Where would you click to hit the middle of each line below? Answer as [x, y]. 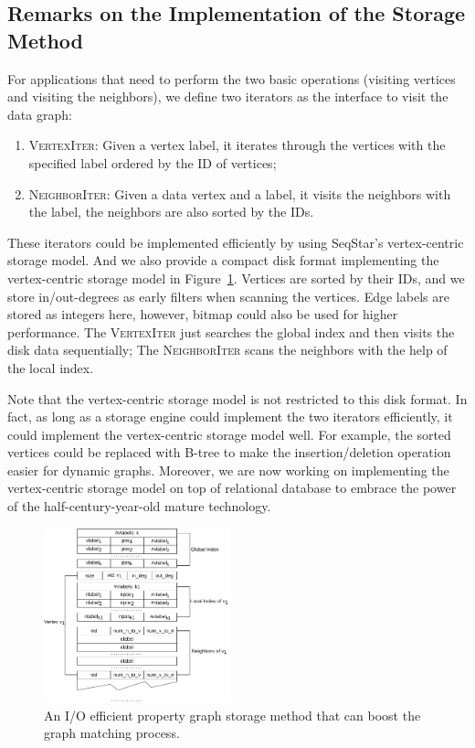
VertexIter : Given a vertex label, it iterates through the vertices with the [237, 145]
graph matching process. [112, 733]
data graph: [40, 114]
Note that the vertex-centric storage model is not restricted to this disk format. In [237, 398]
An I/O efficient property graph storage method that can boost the [232, 715]
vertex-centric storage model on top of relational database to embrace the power [232, 488]
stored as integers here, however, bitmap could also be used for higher [203, 314]
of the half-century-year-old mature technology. [139, 506]
